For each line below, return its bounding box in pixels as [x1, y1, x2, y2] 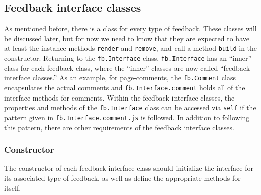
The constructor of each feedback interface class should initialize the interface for [4, 163, 253, 173]
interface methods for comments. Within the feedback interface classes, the [4, 92, 235, 103]
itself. [4, 182, 21, 193]
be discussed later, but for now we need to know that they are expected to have [4, 33, 249, 43]
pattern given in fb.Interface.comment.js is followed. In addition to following [4, 112, 250, 122]
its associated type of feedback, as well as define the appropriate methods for [4, 172, 241, 183]
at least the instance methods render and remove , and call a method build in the [4, 43, 257, 53]
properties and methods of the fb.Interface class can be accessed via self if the [4, 102, 256, 113]
